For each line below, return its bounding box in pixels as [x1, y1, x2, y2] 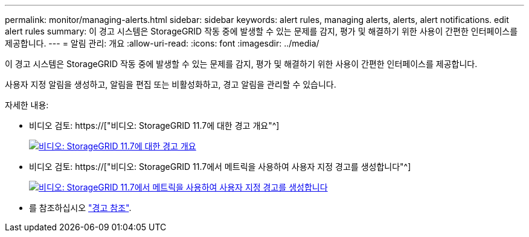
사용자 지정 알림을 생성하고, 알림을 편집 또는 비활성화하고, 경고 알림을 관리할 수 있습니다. [5, 79, 336, 89]
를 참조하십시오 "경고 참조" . [29, 203, 132, 213]
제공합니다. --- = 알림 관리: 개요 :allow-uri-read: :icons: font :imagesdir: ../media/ [5, 38, 319, 48]
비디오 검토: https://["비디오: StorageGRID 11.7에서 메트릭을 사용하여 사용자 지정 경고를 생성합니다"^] [29, 161, 411, 172]
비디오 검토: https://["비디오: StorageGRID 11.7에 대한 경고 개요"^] [29, 120, 280, 131]
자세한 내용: [5, 100, 49, 110]
